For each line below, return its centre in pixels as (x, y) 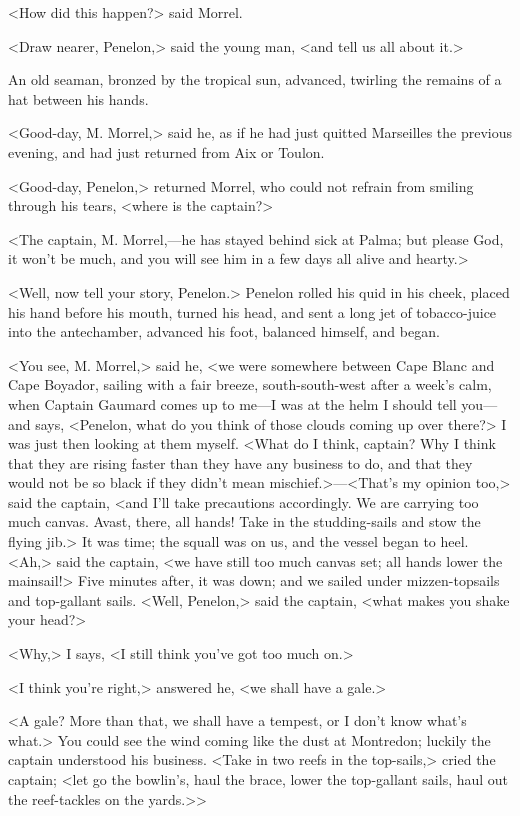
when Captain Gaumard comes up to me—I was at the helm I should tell (232, 403)
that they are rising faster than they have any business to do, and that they (240, 462)
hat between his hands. (78, 98)
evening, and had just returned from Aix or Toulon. (166, 151)
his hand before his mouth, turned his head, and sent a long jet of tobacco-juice (252, 311)
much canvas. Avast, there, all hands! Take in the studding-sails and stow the (244, 521)
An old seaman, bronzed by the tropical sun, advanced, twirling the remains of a (255, 79)
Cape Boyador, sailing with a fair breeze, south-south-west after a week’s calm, (250, 384)
